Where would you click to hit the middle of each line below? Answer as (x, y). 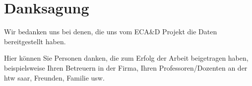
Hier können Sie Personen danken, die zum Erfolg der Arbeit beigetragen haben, (126, 58)
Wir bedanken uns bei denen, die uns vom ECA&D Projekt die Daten (111, 32)
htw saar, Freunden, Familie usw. (54, 77)
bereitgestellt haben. (35, 41)
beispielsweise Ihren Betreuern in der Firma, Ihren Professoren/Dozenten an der (126, 67)
